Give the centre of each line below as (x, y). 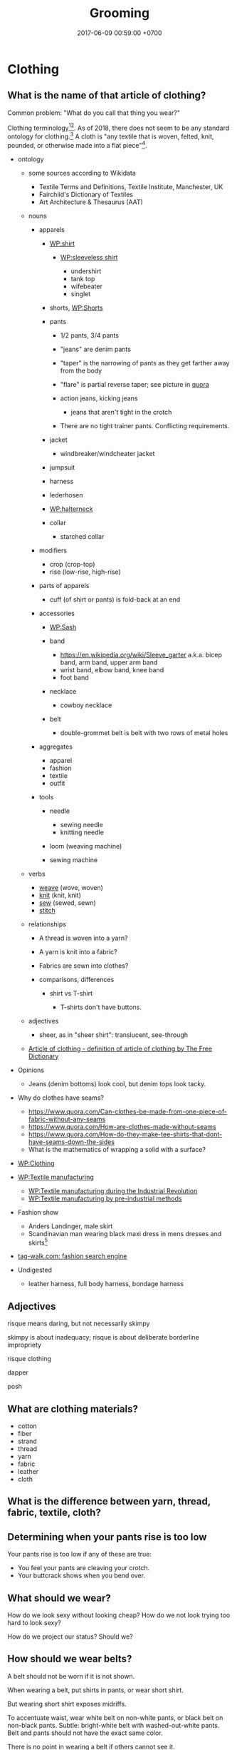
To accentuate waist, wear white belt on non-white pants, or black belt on (115, 1717)
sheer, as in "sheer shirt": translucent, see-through (114, 1035)
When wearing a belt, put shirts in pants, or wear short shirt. (95, 1690)
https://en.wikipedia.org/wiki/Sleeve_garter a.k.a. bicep (141, 654)
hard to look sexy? (35, 1623)
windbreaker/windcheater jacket (107, 453)
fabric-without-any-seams (67, 1119)
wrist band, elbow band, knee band (112, 669)
